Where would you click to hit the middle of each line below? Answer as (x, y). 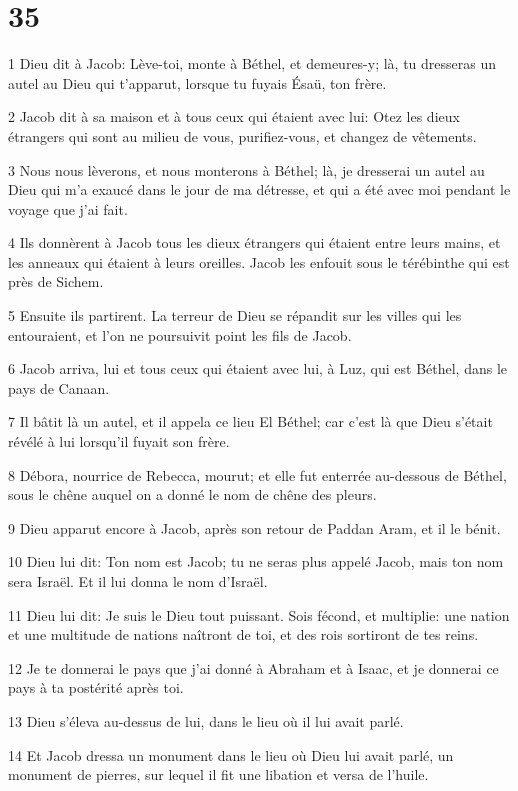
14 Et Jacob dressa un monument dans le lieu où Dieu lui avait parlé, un (231, 754)
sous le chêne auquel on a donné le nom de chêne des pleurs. (192, 494)
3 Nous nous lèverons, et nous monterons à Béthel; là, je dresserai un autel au (246, 169)
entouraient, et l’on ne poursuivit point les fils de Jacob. (180, 334)
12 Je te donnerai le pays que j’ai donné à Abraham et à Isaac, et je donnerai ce (253, 667)
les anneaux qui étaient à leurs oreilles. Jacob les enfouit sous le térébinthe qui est (259, 261)
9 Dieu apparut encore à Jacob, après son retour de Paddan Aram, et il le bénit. (254, 527)
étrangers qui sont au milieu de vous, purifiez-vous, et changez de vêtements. (242, 135)
